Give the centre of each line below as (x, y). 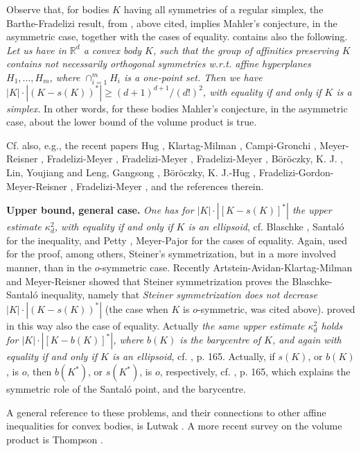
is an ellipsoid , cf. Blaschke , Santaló (266, 227)
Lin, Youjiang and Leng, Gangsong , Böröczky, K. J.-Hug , (131, 172)
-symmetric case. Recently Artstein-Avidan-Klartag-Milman (226, 267)
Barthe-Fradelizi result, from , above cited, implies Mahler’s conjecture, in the (172, 23)
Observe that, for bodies (58, 9)
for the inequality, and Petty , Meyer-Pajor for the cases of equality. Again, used (177, 240)
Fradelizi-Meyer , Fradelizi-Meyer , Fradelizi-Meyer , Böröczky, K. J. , (195, 159)
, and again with (307, 340)
